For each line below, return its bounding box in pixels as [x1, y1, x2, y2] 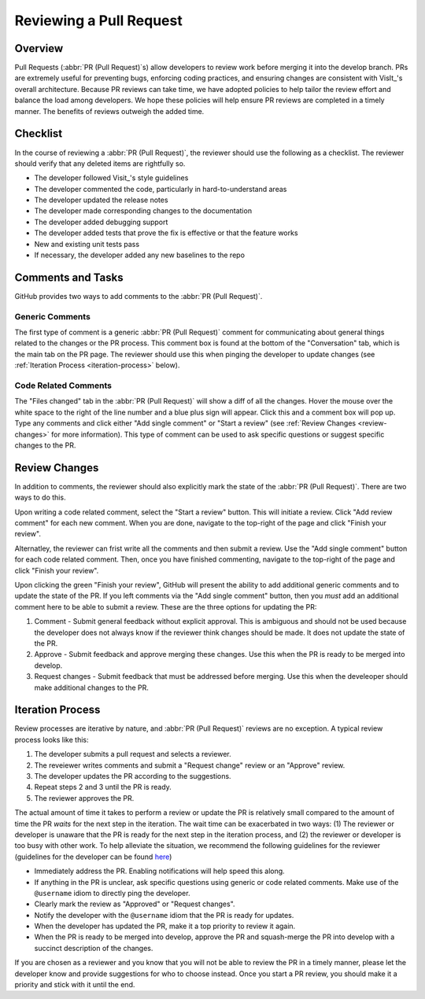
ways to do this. [14, 492, 66, 503]
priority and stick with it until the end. [14, 980, 135, 990]
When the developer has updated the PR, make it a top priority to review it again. [34, 921, 296, 931]
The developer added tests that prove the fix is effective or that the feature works [34, 228, 298, 238]
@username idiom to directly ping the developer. [34, 888, 190, 898]
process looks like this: [14, 735, 89, 744]
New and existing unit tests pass [34, 239, 140, 249]
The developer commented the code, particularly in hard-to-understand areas [34, 184, 287, 194]
